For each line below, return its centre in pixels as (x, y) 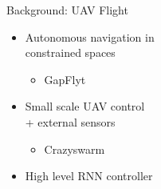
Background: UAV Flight (67, 10)
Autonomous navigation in (90, 36)
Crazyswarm (75, 149)
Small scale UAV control (85, 106)
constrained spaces (70, 52)
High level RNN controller (89, 176)
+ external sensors (70, 121)
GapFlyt (65, 79)
